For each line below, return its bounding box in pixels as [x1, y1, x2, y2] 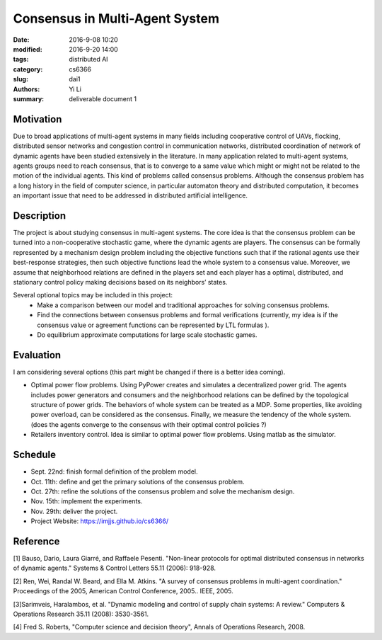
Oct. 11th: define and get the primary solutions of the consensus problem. [30, 477, 245, 486]
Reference [13, 535, 60, 547]
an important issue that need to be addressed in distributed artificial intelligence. [13, 191, 248, 200]
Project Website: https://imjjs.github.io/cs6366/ [30, 517, 169, 525]
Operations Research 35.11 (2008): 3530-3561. [13, 610, 149, 618]
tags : [13, 55, 29, 64]
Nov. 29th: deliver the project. [30, 507, 118, 515]
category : [13, 64, 43, 74]
